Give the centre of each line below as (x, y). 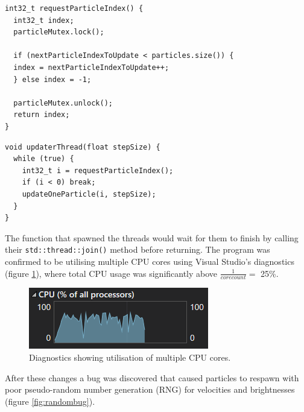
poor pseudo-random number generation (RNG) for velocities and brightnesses (150, 389)
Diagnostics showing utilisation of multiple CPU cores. (130, 357)
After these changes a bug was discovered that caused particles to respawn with (152, 377)
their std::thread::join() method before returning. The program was (138, 249)
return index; (42, 115)
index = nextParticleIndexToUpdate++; (91, 67)
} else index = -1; (52, 79)
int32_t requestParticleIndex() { (74, 8)
